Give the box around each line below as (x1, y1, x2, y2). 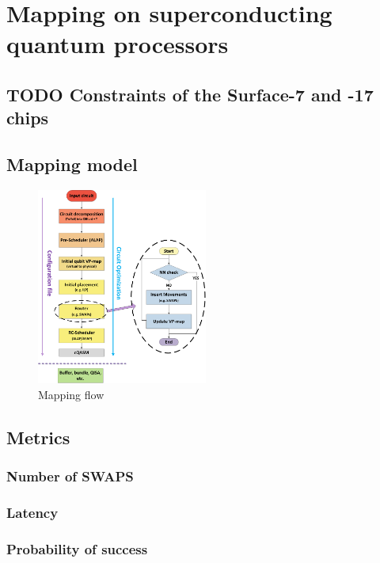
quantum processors (6, 28, 229, 60)
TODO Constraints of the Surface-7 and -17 (6, 82, 374, 106)
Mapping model (6, 152, 138, 177)
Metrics (6, 424, 70, 449)
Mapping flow (38, 386, 104, 402)
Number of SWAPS (6, 466, 134, 485)
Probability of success (6, 538, 148, 558)
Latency (6, 502, 59, 522)
